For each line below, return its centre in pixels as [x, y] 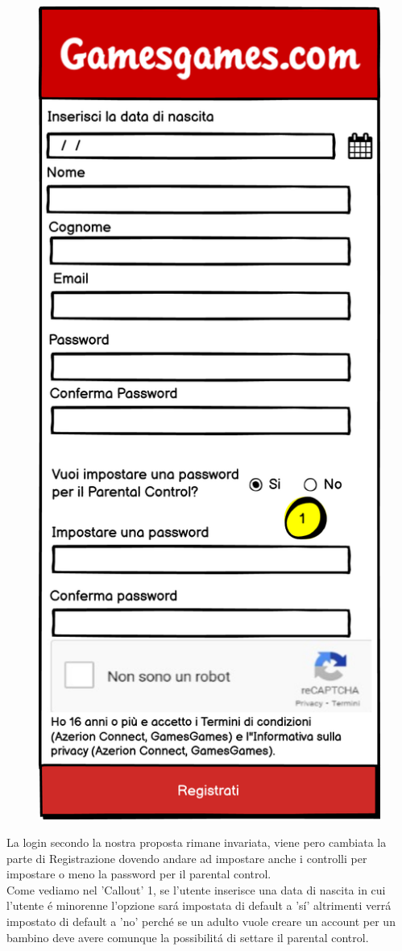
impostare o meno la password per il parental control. [139, 874]
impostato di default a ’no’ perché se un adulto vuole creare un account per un [201, 921]
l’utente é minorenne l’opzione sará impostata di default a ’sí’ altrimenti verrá [199, 905]
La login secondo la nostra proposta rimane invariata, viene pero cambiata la [197, 842]
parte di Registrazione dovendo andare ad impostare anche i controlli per [187, 858]
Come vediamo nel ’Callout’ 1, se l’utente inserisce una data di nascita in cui [196, 889]
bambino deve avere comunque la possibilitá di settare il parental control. [188, 937]
